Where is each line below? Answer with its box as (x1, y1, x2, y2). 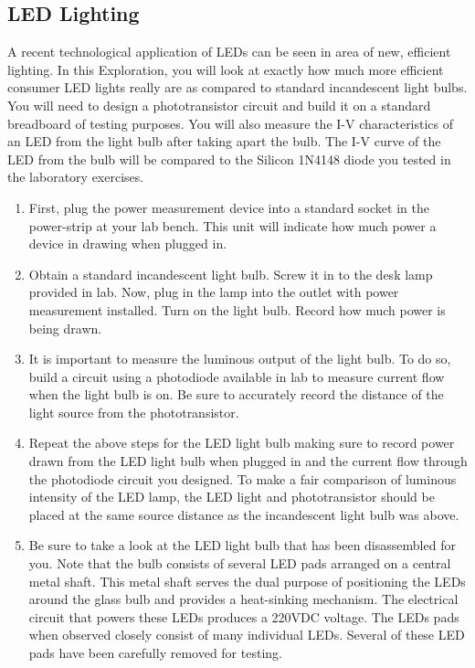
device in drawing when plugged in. (28, 234, 227, 253)
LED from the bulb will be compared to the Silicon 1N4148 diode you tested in (7, 149, 451, 168)
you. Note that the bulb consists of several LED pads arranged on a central (28, 554, 451, 573)
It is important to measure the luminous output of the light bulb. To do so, (28, 349, 451, 368)
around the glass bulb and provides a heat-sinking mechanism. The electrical (28, 589, 459, 609)
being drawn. (28, 318, 102, 337)
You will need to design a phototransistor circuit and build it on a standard (7, 95, 431, 114)
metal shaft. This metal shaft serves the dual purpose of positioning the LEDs (28, 571, 466, 590)
